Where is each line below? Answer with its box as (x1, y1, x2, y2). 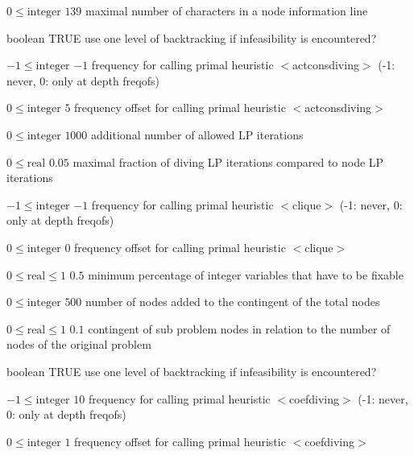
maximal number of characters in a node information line (85, 2, 368, 19)
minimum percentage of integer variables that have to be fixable (88, 266, 404, 283)
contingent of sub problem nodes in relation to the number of (88, 320, 391, 337)
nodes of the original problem (6, 336, 151, 353)
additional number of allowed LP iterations (91, 126, 304, 143)
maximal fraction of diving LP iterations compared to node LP (72, 153, 384, 170)
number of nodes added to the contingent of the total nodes (85, 293, 380, 310)
